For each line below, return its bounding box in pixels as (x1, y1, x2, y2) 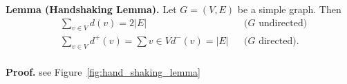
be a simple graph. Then (237, 2, 341, 16)
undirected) (259, 18, 308, 28)
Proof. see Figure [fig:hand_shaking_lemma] (6, 64, 200, 78)
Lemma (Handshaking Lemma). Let (6, 2, 177, 16)
